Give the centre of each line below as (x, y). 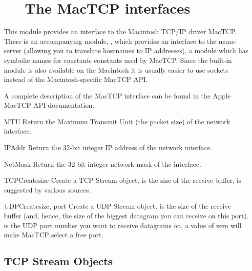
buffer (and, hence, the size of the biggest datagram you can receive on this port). (126, 216)
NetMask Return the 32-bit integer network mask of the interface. (103, 164)
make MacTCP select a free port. (54, 235)
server (13, 50)
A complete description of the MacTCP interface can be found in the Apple (117, 95)
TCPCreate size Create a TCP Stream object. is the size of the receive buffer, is (123, 180)
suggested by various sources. (48, 189)
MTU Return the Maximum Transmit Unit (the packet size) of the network (117, 121)
